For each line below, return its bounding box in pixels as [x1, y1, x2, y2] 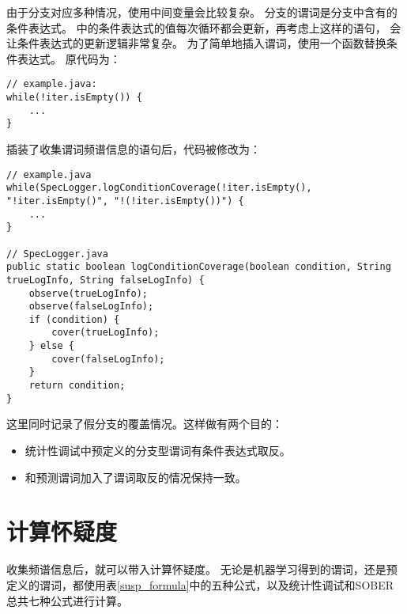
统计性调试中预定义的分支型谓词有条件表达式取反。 [24, 442, 291, 458]
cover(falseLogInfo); [51, 353, 165, 365]
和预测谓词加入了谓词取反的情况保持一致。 [24, 468, 247, 485]
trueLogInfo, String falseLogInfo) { [6, 274, 205, 286]
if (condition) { [28, 313, 120, 325]
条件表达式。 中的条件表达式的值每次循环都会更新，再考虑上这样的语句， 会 [6, 19, 401, 36]
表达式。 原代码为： [17, 50, 121, 66]
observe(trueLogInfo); [28, 287, 148, 299]
